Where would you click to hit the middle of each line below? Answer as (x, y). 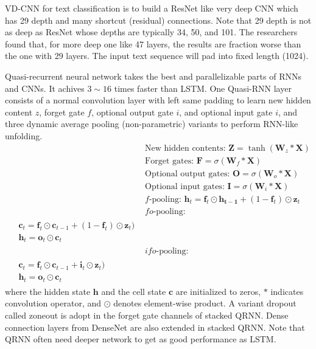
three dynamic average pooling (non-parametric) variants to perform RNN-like (152, 124)
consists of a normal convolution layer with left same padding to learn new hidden (158, 100)
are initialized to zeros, (218, 291)
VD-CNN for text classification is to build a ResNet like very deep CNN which (152, 8)
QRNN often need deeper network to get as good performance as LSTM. (141, 339)
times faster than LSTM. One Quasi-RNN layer (203, 88)
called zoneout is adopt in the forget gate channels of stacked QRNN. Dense (147, 315)
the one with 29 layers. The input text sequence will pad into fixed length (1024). (157, 56)
